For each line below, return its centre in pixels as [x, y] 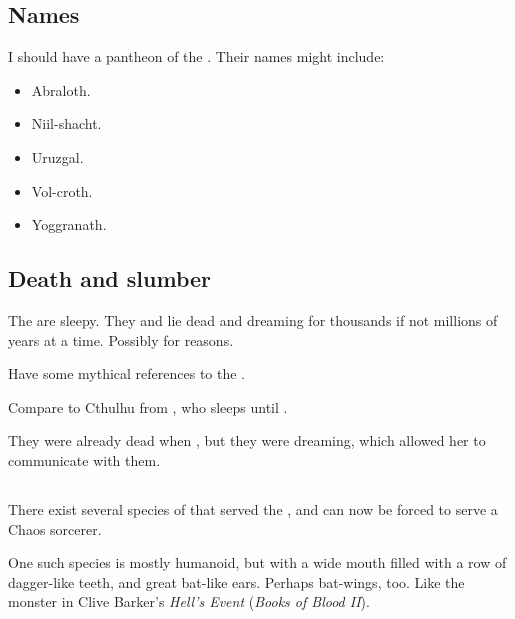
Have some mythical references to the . [127, 373]
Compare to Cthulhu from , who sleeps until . [148, 406]
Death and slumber [110, 278]
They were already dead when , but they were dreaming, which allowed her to [247, 440]
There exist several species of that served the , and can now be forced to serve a [253, 508]
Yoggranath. [69, 224]
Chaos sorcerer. [55, 528]
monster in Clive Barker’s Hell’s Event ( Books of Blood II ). [189, 601]
